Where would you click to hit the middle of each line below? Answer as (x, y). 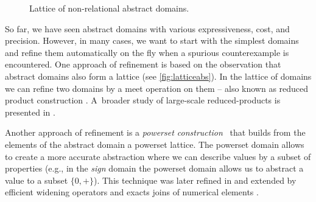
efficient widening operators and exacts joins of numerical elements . (132, 192)
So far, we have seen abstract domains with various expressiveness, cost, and (147, 28)
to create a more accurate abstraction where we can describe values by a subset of (158, 156)
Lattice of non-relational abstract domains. (109, 8)
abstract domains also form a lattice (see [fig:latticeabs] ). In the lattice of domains (158, 76)
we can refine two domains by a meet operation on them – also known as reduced (157, 88)
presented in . (30, 112)
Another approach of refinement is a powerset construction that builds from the (155, 132)
